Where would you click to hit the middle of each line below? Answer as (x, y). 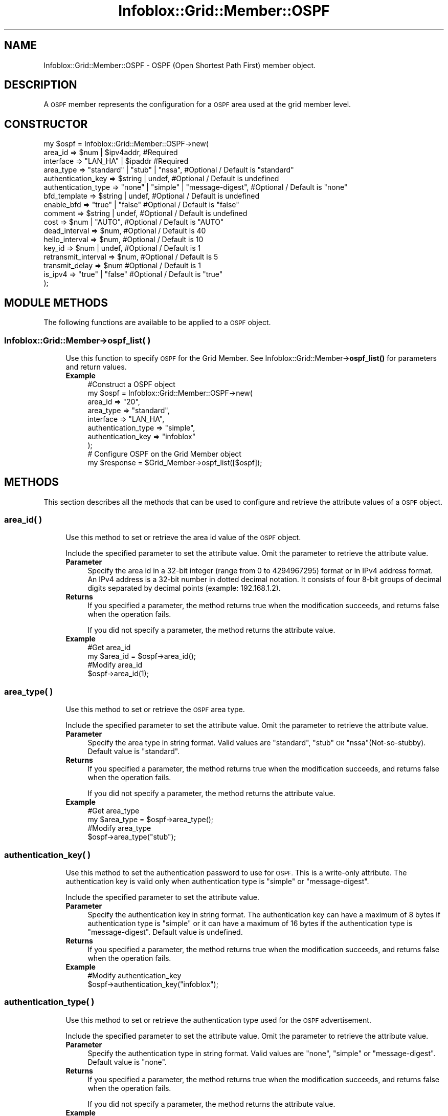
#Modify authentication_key (135, 975)
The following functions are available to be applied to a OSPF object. (157, 323)
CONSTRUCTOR (46, 124)
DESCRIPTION (41, 85)
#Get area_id (109, 648)
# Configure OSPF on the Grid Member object (164, 454)
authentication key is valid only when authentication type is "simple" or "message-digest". (217, 881)
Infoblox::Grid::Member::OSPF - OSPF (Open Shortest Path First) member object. (180, 65)
